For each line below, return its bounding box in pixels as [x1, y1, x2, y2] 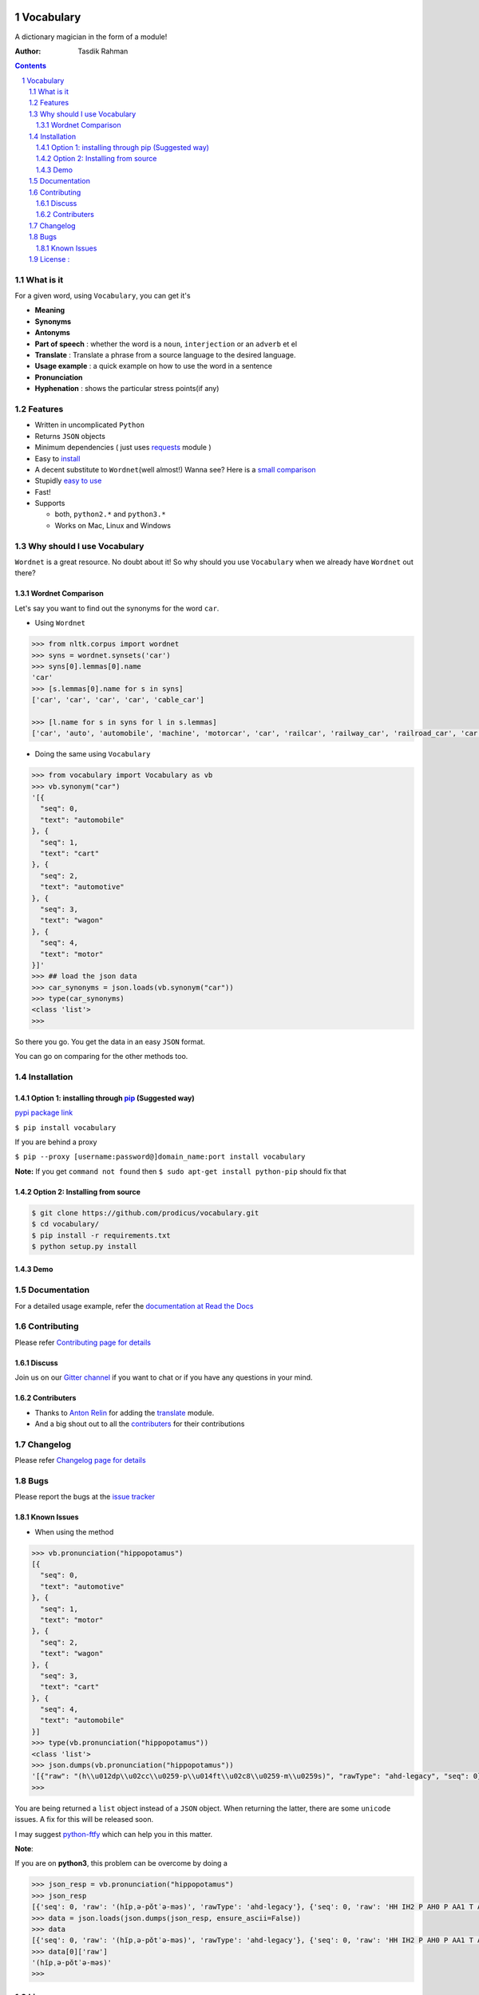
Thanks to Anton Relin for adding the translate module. [34, 1408, 215, 1417]
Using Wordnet [34, 618, 86, 628]
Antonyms [34, 328, 71, 338]
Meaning [34, 306, 65, 315]
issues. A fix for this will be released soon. [14, 1815, 154, 1824]
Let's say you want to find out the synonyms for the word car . [14, 603, 220, 613]
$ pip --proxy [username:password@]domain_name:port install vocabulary [14, 1152, 306, 1161]
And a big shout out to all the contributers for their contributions [34, 1419, 245, 1428]
